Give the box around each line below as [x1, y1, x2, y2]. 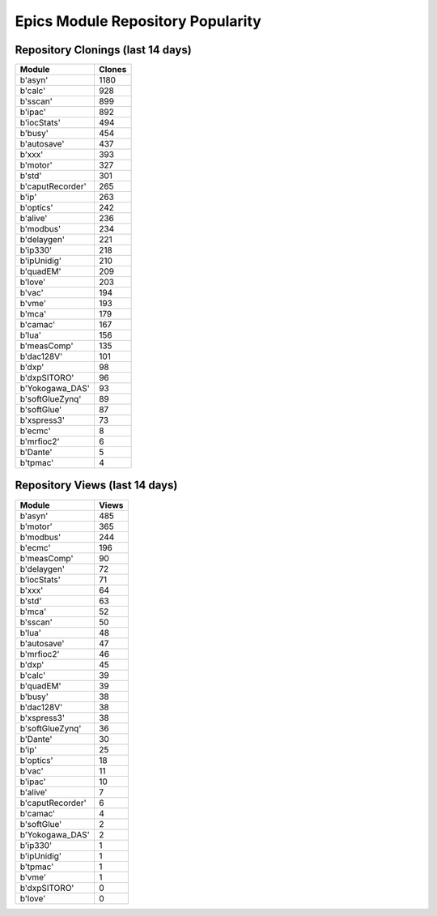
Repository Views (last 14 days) [15, 479, 178, 492]
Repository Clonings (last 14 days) [15, 43, 192, 57]
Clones [98, 64, 127, 75]
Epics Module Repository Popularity [15, 12, 262, 30]
